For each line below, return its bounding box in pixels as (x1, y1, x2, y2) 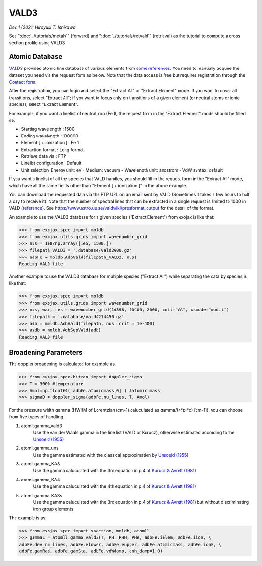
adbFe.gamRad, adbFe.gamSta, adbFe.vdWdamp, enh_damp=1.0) (19, 548, 163, 554)
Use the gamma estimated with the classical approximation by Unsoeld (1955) (33, 452, 189, 458)
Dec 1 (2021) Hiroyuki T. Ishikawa (9, 24, 76, 30)
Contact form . (9, 79, 37, 85)
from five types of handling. (9, 413, 65, 420)
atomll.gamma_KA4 (21, 477, 60, 482)
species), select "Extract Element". (9, 102, 79, 107)
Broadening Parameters (9, 348, 82, 357)
